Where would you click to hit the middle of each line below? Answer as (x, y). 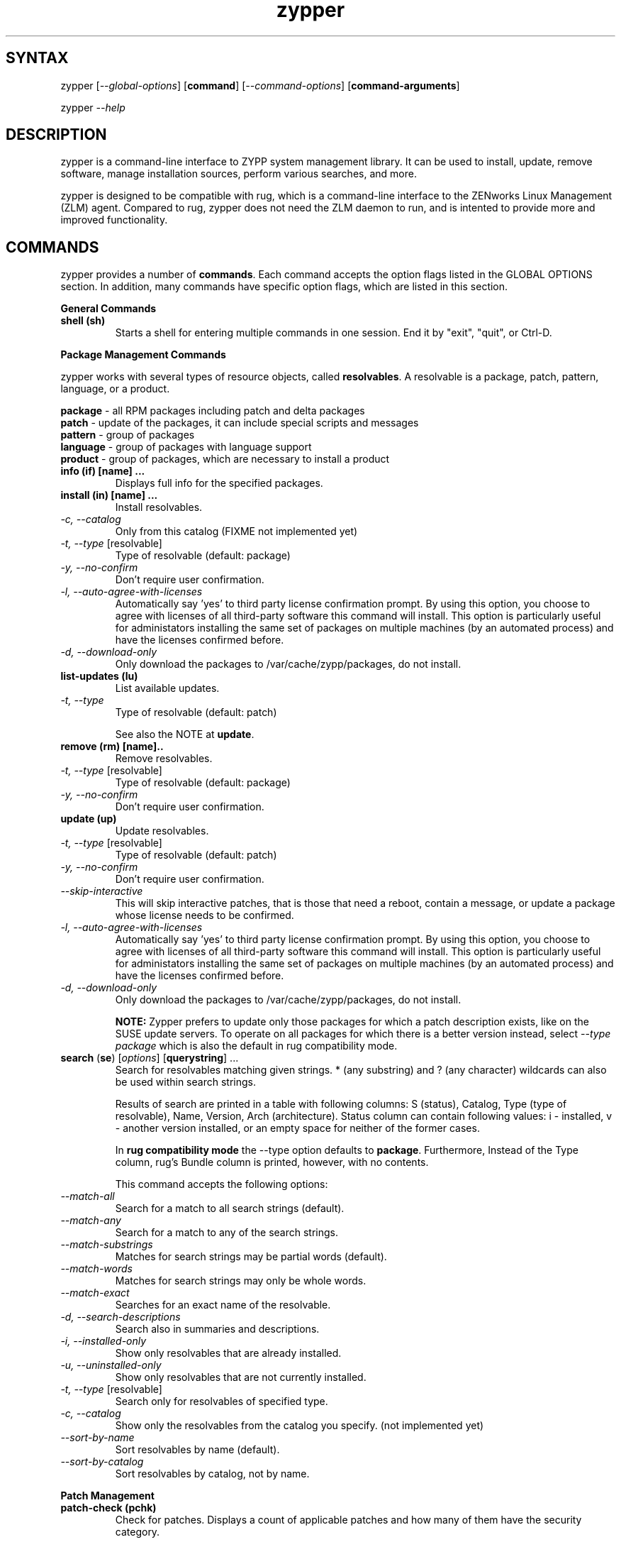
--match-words (96, 1269)
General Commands (108, 309)
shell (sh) (83, 321)
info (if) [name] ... (103, 471)
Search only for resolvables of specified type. (222, 1401)
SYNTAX (37, 58)
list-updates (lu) (99, 676)
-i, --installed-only (103, 1341)
